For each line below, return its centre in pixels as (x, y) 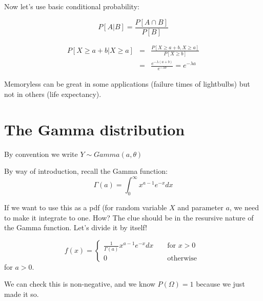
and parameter (200, 207)
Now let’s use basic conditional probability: (72, 6)
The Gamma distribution (95, 129)
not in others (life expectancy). (53, 94)
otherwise (182, 258)
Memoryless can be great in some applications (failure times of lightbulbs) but (127, 84)
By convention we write (41, 154)
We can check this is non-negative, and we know (80, 284)
